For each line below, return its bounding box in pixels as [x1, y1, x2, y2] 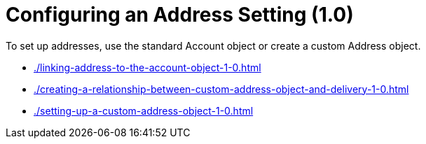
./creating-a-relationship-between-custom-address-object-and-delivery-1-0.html [34, 82, 409, 95]
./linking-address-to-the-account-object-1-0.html [34, 61, 261, 73]
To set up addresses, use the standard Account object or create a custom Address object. [6, 39, 421, 52]
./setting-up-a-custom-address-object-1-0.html [34, 104, 254, 117]
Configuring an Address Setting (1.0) [6, 3, 354, 27]
